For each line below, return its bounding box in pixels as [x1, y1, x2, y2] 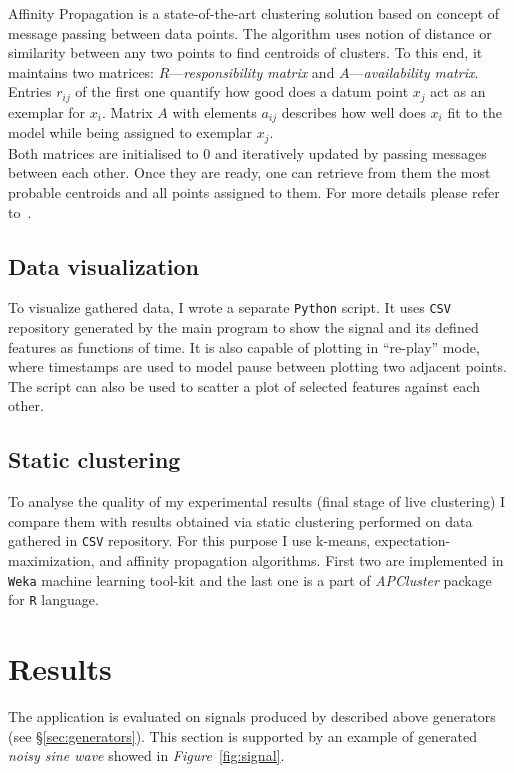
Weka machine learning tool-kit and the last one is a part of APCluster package [8, 569, 492, 590]
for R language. [8, 589, 99, 610]
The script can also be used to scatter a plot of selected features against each [8, 375, 480, 396]
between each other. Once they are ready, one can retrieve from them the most [8, 162, 491, 183]
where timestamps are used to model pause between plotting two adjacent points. [8, 356, 507, 377]
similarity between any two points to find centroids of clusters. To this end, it [8, 42, 483, 63]
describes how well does [281, 101, 426, 122]
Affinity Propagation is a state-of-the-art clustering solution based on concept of [8, 3, 500, 23]
